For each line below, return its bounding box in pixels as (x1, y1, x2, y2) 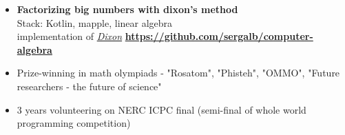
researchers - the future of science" (17, 79, 162, 93)
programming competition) (17, 116, 131, 130)
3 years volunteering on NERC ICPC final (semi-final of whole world (17, 102, 306, 116)
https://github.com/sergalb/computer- (125, 29, 313, 43)
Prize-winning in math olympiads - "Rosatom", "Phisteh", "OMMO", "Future (17, 65, 340, 80)
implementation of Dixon (17, 29, 123, 43)
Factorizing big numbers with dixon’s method (17, 2, 238, 16)
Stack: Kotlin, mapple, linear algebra (17, 15, 173, 30)
